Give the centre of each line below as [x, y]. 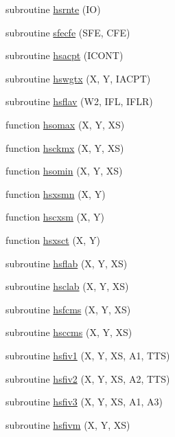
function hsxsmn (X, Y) [56, 193]
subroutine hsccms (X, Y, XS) [69, 332]
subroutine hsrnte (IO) [53, 9]
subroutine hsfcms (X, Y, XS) [68, 309]
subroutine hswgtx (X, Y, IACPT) [78, 78]
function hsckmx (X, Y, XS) [65, 147]
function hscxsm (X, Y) [55, 217]
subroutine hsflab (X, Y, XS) [67, 263]
